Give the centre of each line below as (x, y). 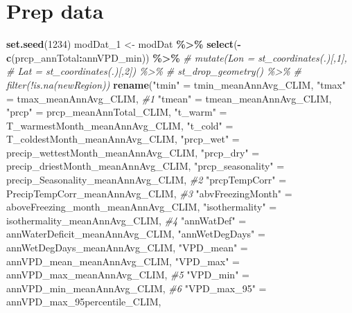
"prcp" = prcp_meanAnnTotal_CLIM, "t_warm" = (117, 112)
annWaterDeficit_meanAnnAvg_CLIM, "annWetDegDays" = (136, 234)
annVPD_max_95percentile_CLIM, (84, 302)
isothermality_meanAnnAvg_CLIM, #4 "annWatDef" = (126, 220)
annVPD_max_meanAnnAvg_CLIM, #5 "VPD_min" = (128, 275)
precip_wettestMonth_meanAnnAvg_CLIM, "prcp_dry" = (133, 152)
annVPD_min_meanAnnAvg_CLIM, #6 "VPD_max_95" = (137, 288)
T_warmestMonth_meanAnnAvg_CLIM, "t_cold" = (120, 125)
